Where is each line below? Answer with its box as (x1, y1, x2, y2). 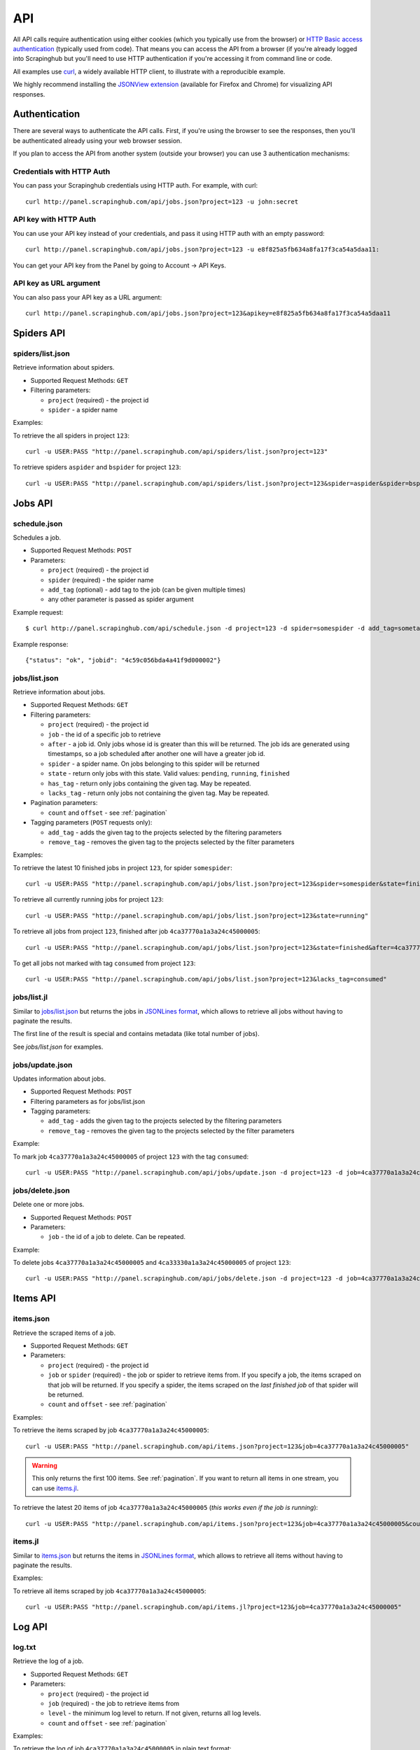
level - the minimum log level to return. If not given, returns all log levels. (48, 1709, 262, 1718)
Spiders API (13, 327, 66, 339)
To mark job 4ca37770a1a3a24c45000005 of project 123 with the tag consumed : (13, 1152, 248, 1161)
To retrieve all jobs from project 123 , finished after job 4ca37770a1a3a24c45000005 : (13, 927, 260, 936)
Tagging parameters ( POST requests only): (30, 818, 153, 827)
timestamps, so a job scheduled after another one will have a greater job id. (48, 750, 265, 758)
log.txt (13, 1642, 36, 1652)
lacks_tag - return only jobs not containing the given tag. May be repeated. (48, 788, 269, 797)
